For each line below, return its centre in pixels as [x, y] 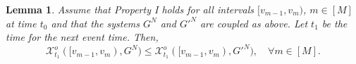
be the [334, 23]
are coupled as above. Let [254, 23]
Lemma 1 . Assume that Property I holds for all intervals [130, 9]
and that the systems [96, 23]
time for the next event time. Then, [82, 37]
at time [21, 23]
